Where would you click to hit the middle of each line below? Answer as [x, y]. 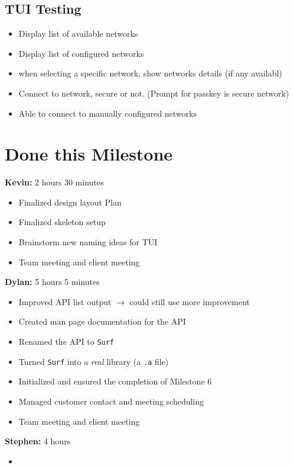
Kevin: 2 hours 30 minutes [54, 182]
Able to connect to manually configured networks [108, 113]
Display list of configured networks [81, 53]
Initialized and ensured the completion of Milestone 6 [115, 381]
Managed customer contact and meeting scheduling [111, 401]
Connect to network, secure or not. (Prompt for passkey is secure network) [154, 93]
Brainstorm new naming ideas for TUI [88, 242]
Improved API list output [65, 301]
